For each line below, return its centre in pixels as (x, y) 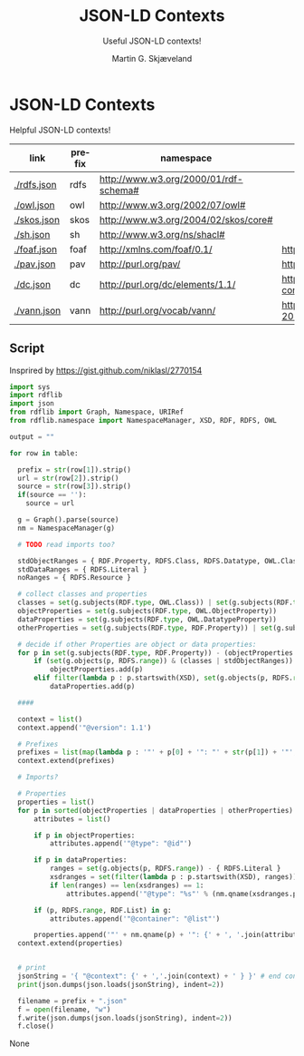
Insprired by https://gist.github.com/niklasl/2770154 (106, 370)
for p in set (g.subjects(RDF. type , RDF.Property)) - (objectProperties (156, 653)
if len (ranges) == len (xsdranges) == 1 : (127, 885)
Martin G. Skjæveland (152, 58)
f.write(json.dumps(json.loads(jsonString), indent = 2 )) (125, 1018)
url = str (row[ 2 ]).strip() (68, 478)
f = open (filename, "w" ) (64, 1009)
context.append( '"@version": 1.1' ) (85, 728)
